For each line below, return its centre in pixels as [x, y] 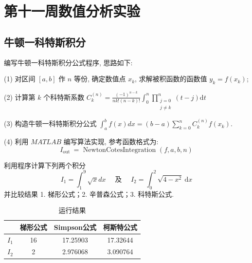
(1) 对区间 [20, 79]
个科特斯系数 [64, 97]
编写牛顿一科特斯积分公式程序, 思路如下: [68, 62]
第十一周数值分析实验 [72, 11]
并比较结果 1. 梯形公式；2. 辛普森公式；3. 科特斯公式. [89, 194]
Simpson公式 [75, 227]
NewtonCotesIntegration [119, 150]
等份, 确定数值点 [100, 79]
